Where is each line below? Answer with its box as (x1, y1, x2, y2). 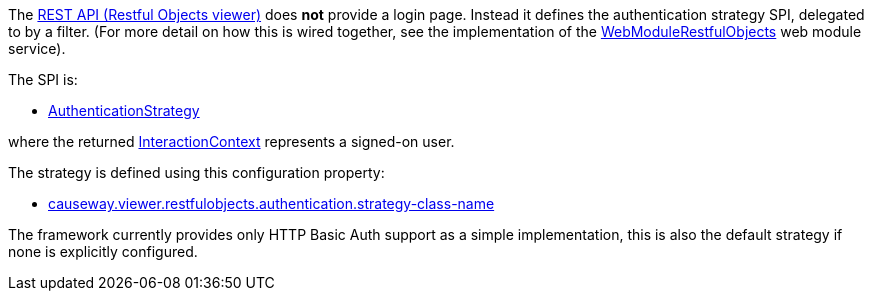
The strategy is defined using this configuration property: (8, 164, 385, 181)
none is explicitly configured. (8, 243, 198, 260)
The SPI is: (8, 71, 78, 88)
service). (8, 40, 66, 57)
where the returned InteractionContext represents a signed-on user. (8, 133, 455, 150)
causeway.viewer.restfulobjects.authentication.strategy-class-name (48, 195, 495, 212)
